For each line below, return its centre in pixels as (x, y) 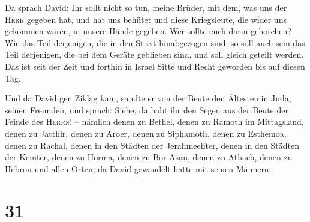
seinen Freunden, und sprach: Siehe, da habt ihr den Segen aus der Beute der (147, 109)
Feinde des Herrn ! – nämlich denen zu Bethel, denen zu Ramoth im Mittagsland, (154, 121)
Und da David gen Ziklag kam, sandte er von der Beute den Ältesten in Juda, (148, 98)
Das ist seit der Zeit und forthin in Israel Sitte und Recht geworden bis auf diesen (155, 66)
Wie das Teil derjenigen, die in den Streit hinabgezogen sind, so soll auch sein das (155, 42)
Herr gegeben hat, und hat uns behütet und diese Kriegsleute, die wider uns (146, 19)
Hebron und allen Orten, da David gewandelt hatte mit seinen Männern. (138, 168)
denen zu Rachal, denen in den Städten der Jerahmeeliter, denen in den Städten (152, 145)
